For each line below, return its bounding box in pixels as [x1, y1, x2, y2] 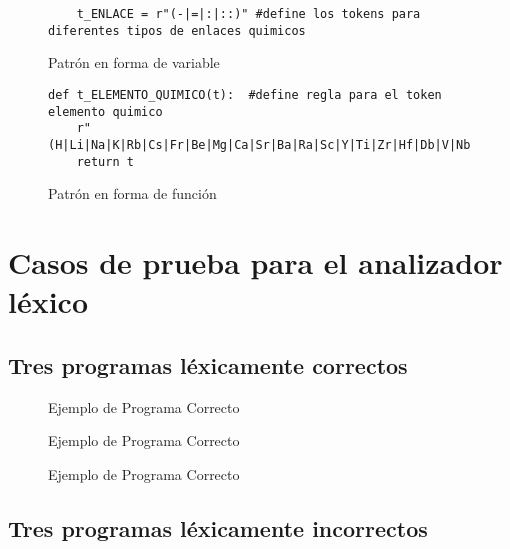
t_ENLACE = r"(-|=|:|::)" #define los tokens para [76, 7, 421, 21]
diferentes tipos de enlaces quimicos [48, 23, 306, 38]
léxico [8, 281, 89, 322]
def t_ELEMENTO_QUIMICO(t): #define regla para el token [48, 87, 442, 102]
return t [76, 154, 134, 169]
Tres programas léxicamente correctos [8, 349, 408, 380]
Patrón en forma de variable [48, 52, 220, 73]
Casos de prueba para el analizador [8, 241, 503, 282]
